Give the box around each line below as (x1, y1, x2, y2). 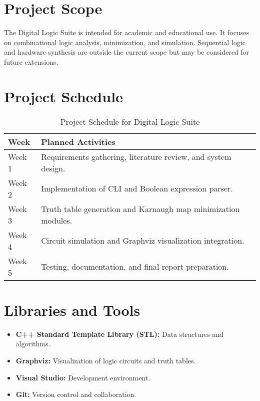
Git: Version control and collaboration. (15, 389, 136, 399)
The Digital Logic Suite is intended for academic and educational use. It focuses (4, 27, 249, 38)
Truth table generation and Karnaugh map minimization (41, 203, 240, 215)
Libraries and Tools (4, 299, 140, 320)
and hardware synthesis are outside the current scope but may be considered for (4, 47, 249, 57)
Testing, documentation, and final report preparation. (41, 261, 229, 273)
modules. (41, 214, 72, 226)
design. (41, 162, 65, 174)
